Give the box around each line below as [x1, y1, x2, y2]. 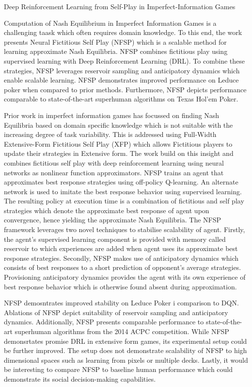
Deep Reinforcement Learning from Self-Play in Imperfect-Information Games [4, 1, 236, 11]
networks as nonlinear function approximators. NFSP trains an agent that [4, 167, 224, 177]
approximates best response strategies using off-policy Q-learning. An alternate [4, 177, 238, 187]
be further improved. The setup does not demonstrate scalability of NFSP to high [4, 345, 247, 355]
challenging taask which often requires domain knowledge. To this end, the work [4, 27, 242, 37]
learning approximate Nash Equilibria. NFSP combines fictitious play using [4, 46, 228, 56]
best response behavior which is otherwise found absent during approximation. [4, 281, 237, 291]
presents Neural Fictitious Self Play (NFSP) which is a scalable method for [4, 36, 227, 47]
